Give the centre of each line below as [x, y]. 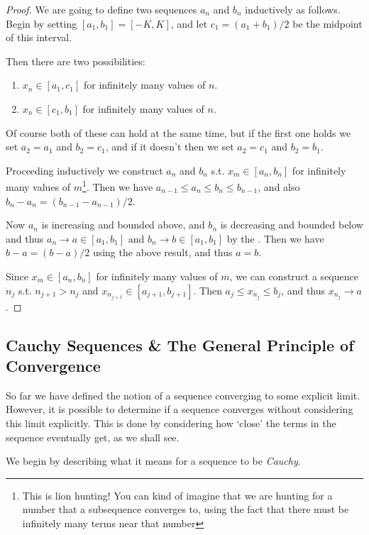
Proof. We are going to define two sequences [101, 9]
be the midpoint [327, 23]
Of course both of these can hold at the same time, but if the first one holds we [178, 132]
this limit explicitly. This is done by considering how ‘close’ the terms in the [171, 423]
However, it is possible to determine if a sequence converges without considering [180, 409]
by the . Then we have [275, 238]
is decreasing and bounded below [292, 225]
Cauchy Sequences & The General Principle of [180, 344]
